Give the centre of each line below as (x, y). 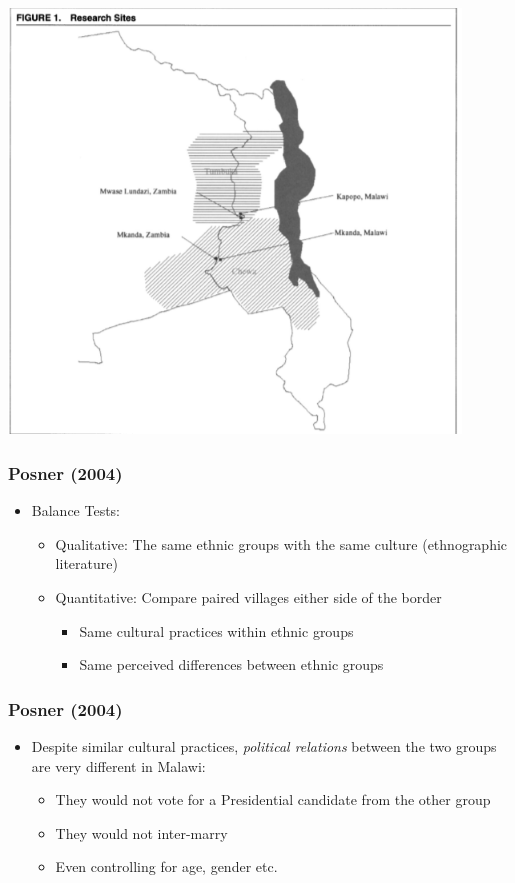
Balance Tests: (76, 510)
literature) (86, 563)
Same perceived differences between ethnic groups (231, 664)
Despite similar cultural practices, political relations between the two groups (264, 745)
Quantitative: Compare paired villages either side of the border (248, 596)
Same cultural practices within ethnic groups (216, 630)
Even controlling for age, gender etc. (166, 866)
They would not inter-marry (141, 832)
